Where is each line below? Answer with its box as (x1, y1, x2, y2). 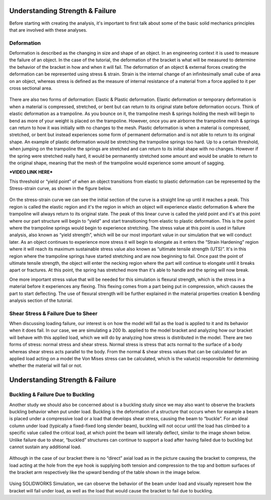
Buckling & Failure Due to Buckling (9, 391, 95, 398)
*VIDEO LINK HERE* (9, 169, 53, 175)
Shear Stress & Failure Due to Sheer (9, 310, 98, 317)
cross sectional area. (9, 85, 53, 91)
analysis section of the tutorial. (9, 297, 73, 304)
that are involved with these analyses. (9, 27, 87, 33)
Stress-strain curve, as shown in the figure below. (9, 185, 112, 191)
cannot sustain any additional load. (9, 444, 81, 450)
